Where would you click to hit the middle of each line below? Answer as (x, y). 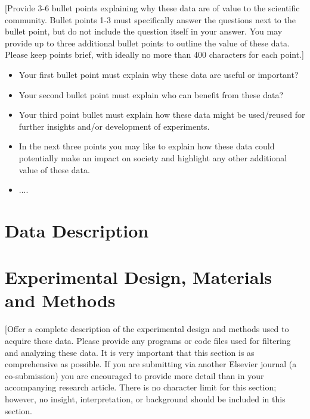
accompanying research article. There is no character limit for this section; (141, 387)
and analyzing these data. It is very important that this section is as (130, 352)
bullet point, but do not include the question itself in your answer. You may (144, 31)
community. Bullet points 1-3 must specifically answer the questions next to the (150, 19)
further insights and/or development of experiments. (114, 126)
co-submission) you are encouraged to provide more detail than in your (134, 375)
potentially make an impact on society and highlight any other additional (153, 157)
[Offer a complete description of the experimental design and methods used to (147, 329)
